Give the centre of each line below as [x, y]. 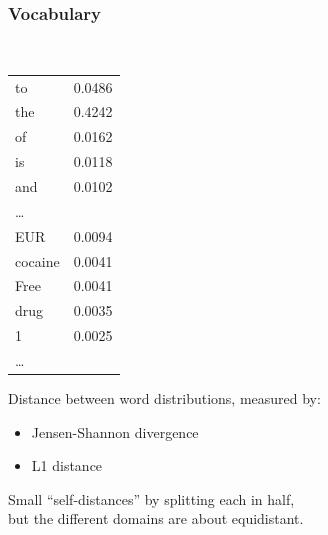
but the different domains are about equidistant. [156, 518]
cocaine [37, 260]
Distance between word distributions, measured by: [164, 398]
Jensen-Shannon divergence [115, 431]
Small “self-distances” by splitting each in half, [151, 498]
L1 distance [67, 465]
